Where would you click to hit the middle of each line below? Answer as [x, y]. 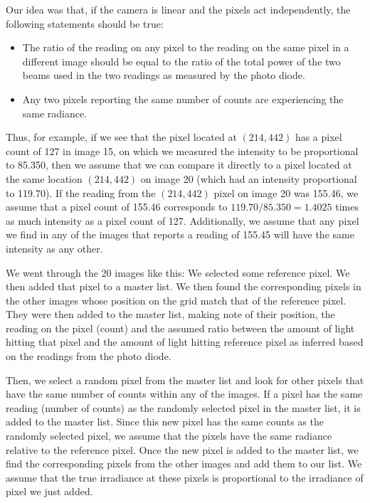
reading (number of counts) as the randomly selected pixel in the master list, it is [183, 407]
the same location [44, 178]
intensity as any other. [54, 248]
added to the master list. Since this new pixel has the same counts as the [165, 422]
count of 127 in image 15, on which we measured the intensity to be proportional [182, 150]
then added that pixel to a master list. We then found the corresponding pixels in [184, 286]
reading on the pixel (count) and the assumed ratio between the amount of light [180, 328]
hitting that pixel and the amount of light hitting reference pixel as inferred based [185, 342]
